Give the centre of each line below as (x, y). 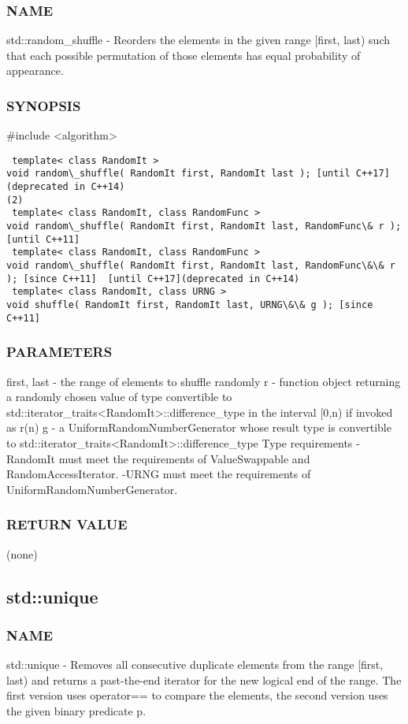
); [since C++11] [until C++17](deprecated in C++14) (153, 278)
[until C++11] (43, 239)
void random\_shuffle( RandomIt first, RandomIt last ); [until (178, 174)
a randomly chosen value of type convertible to (119, 397)
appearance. (35, 71)
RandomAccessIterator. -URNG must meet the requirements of (159, 474)
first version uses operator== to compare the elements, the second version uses (197, 695)
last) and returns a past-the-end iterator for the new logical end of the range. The (204, 679)
